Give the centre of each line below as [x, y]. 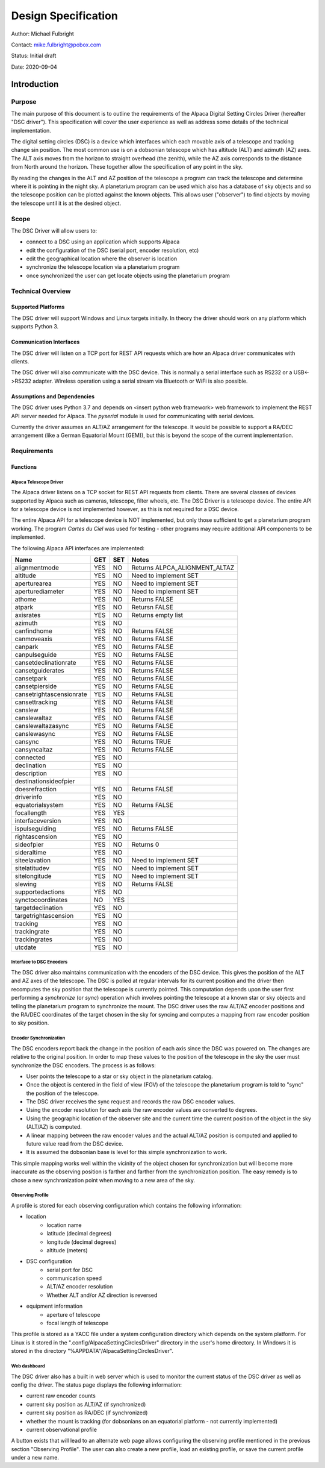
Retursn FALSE [153, 607]
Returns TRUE [151, 742]
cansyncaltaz [34, 750]
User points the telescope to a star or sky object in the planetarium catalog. [119, 1076]
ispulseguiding [36, 829]
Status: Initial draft [34, 56]
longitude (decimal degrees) [82, 1242]
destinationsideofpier [45, 782]
